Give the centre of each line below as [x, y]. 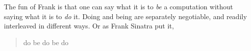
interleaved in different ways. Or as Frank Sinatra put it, [89, 26]
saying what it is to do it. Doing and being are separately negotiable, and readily [125, 16]
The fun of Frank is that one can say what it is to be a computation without [119, 6]
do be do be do [46, 42]
